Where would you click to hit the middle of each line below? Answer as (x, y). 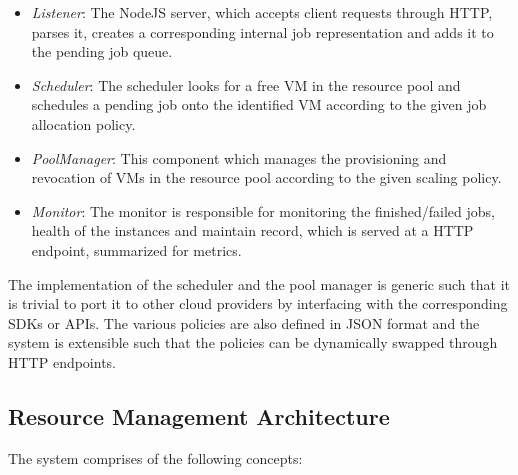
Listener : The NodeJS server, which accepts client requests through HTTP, (262, 12)
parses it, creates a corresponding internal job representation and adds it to (262, 31)
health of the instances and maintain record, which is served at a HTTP (252, 230)
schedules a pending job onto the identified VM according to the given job (259, 104)
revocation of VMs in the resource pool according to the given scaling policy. (266, 177)
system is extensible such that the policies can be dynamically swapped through (253, 342)
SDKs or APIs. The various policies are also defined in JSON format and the (244, 322)
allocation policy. (83, 123)
